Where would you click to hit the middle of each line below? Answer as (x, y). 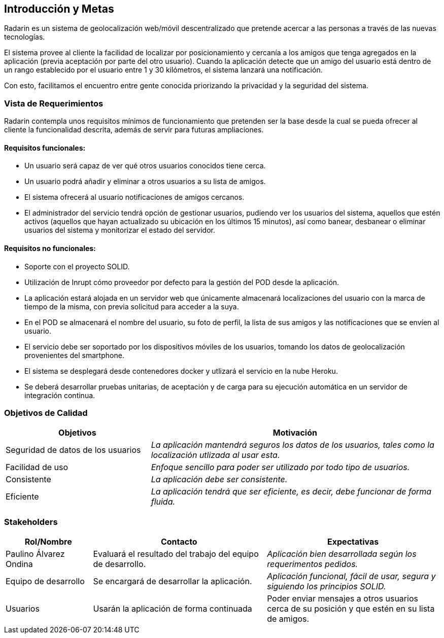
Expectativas (353, 542)
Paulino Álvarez (35, 554)
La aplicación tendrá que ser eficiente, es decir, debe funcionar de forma (291, 492)
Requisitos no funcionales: (50, 248)
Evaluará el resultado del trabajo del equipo (176, 554)
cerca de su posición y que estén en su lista (351, 609)
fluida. (163, 502)
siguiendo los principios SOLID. (327, 587)
